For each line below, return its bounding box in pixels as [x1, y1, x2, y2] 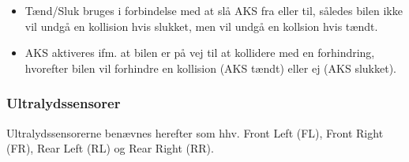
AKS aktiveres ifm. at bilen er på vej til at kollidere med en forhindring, [24, 44, 375, 61]
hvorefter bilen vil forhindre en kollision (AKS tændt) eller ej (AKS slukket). [24, 59, 396, 76]
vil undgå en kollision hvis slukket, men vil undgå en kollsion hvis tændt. [24, 17, 378, 34]
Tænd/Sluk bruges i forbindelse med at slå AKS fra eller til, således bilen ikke [24, 2, 403, 18]
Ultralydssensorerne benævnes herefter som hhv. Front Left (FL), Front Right [6, 124, 384, 141]
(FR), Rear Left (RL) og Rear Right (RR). [6, 140, 214, 156]
